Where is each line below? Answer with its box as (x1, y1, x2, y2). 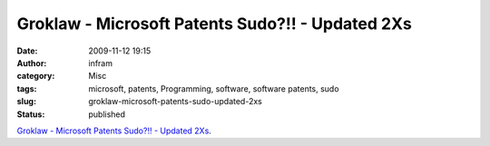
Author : (16, 57, 47, 68)
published (88, 109, 126, 120)
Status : (16, 109, 45, 120)
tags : (16, 83, 37, 94)
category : (16, 71, 55, 82)
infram (88, 57, 113, 68)
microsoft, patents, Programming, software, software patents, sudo (88, 83, 339, 94)
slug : (16, 96, 36, 107)
